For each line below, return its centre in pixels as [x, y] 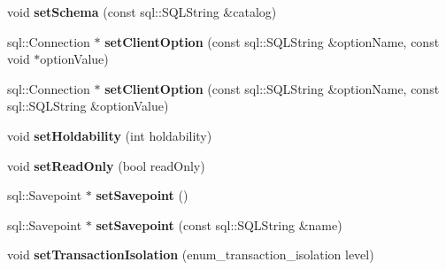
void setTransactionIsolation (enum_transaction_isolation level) [191, 255]
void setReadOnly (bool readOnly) [106, 165]
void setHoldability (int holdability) [110, 135]
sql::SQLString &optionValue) [88, 106]
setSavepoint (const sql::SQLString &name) [219, 224]
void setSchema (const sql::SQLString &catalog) [142, 12]
